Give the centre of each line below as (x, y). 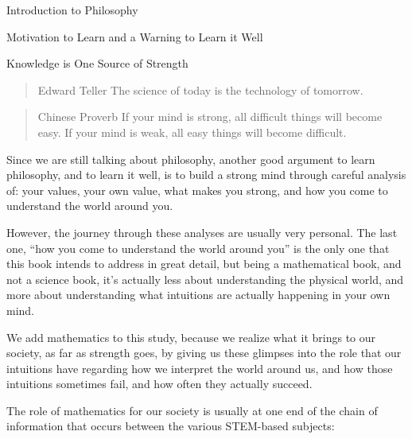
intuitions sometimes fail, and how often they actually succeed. (159, 384)
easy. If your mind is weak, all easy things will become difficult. (192, 132)
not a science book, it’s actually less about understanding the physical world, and (205, 279)
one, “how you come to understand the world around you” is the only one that (198, 248)
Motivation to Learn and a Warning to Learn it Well (135, 36)
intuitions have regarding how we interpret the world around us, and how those (200, 368)
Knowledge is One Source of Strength (97, 63)
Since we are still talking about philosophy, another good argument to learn (191, 159)
